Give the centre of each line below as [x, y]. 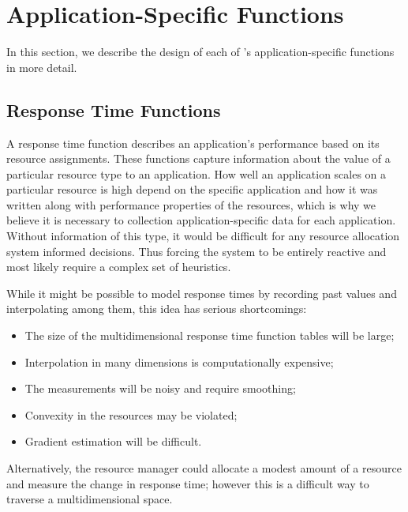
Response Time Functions [114, 109]
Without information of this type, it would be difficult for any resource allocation [203, 236]
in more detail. [42, 67]
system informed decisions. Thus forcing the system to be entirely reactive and [197, 251]
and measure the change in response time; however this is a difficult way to [188, 483]
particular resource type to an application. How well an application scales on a [197, 173]
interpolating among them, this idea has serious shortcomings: [157, 309]
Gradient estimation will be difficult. [113, 441]
